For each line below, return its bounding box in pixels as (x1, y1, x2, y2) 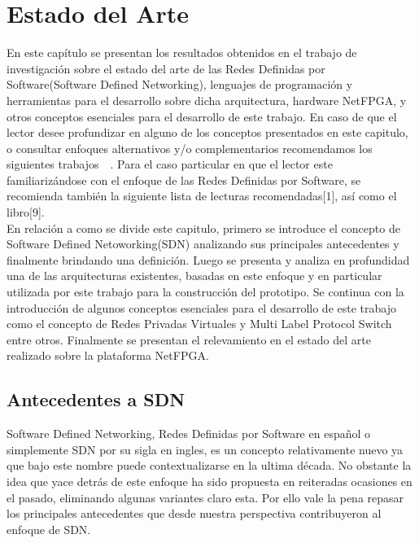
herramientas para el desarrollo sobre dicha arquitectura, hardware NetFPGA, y (7, 91, 407, 108)
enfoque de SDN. (7, 520, 91, 537)
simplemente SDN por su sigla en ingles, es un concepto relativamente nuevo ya (7, 440, 404, 458)
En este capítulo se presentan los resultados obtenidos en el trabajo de (7, 44, 357, 61)
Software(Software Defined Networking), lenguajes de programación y (7, 76, 353, 93)
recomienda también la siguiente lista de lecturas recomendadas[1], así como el (7, 187, 397, 204)
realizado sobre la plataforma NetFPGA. (7, 347, 209, 364)
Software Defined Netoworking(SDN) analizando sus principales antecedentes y (7, 235, 399, 252)
